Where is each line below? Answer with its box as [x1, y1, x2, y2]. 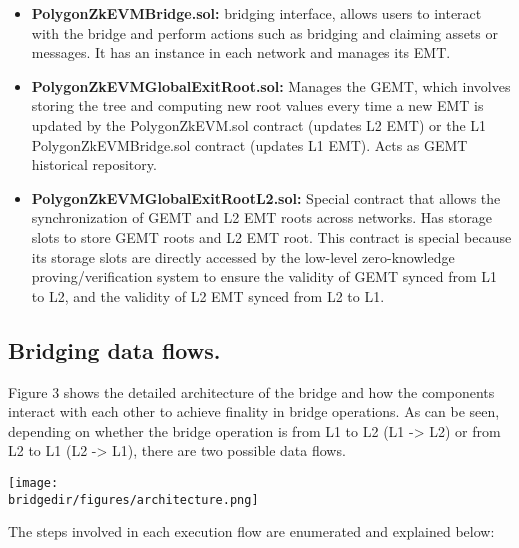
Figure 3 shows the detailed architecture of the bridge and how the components [8, 381, 495, 402]
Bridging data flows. [8, 334, 221, 365]
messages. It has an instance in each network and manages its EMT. [31, 42, 451, 63]
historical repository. [31, 154, 157, 175]
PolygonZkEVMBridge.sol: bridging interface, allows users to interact [31, 3, 482, 23]
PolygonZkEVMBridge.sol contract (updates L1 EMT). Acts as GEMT [31, 134, 468, 155]
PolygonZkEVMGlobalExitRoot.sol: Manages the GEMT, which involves [31, 75, 511, 96]
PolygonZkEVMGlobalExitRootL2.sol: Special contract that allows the [31, 187, 501, 208]
